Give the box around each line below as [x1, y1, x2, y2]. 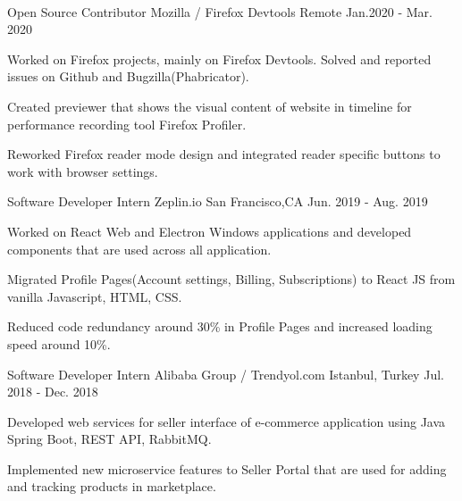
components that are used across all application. [7, 239, 272, 258]
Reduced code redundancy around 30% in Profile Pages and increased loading [7, 317, 433, 336]
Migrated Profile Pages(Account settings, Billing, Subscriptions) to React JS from [7, 270, 456, 288]
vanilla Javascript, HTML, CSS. [7, 287, 182, 305]
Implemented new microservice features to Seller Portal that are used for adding [7, 459, 447, 478]
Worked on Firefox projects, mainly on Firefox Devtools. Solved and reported [7, 49, 432, 68]
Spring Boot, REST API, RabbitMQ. [7, 430, 212, 448]
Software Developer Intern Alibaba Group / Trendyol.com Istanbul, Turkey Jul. [7, 364, 444, 383]
